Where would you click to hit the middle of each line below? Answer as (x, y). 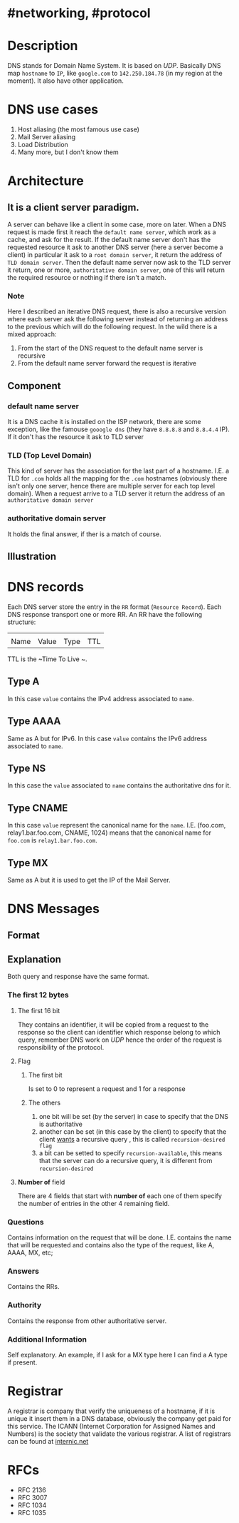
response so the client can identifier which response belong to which (119, 1032)
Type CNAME (38, 808)
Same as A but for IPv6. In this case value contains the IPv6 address (107, 738)
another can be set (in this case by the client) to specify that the (133, 1131)
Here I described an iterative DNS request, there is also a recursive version (117, 311)
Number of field (41, 1182)
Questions (26, 1222)
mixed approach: (32, 334)
